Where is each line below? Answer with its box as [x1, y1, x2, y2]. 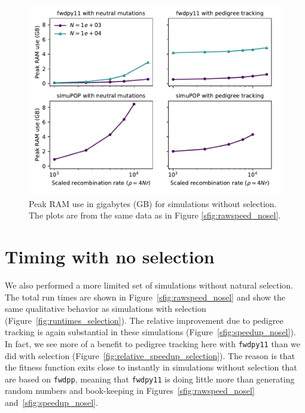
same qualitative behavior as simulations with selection [5, 302, 206, 315]
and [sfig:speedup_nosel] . [5, 396, 98, 408]
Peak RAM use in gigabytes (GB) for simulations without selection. [29, 197, 277, 209]
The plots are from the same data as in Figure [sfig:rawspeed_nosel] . [29, 209, 281, 221]
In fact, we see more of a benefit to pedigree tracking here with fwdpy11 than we [5, 337, 301, 350]
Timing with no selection [5, 244, 215, 268]
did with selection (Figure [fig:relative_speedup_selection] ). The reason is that [5, 349, 295, 362]
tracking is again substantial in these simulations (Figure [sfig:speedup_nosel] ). [5, 326, 296, 338]
